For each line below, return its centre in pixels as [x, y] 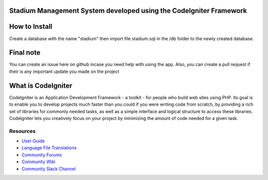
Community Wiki [38, 162]
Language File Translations [49, 148]
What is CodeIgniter [41, 86]
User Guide [33, 141]
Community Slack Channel [49, 169]
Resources [22, 131]
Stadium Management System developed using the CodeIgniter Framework [128, 11]
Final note [25, 53]
